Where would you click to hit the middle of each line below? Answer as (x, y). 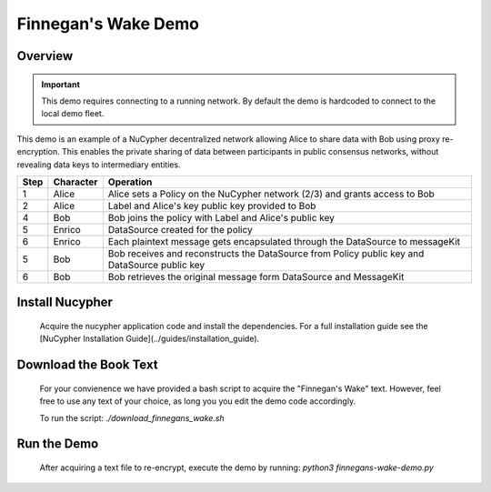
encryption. (39, 152)
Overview (45, 56)
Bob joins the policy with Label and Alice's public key (221, 217)
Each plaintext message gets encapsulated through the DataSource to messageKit (284, 241)
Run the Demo (58, 444)
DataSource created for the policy (180, 229)
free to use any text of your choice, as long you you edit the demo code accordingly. (198, 401)
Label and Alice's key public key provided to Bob (212, 206)
